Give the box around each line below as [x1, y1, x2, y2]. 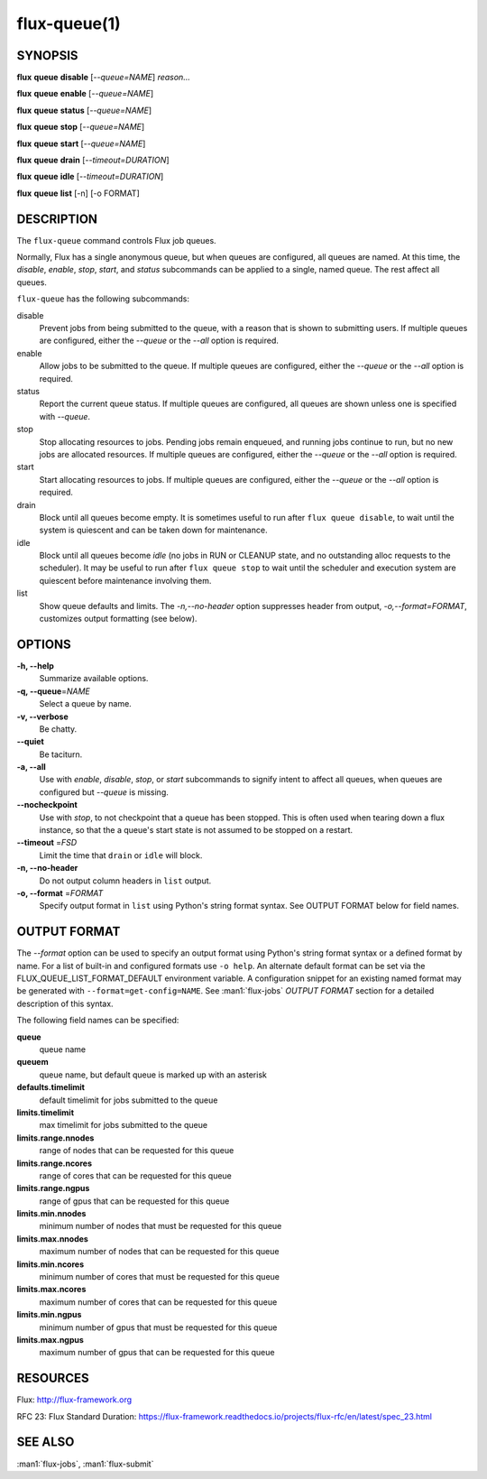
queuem [16, 1057, 49, 1068]
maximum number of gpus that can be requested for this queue [39, 1347, 275, 1358]
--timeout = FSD [16, 837, 78, 848]
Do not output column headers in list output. [39, 875, 212, 886]
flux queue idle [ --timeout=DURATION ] [16, 171, 164, 182]
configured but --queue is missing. [39, 786, 169, 798]
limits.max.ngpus [16, 1334, 85, 1345]
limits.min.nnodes [16, 1208, 87, 1219]
